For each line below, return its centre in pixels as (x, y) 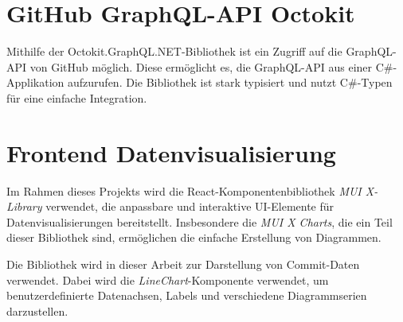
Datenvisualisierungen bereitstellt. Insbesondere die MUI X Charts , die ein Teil (200, 221)
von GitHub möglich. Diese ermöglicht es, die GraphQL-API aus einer (201, 66)
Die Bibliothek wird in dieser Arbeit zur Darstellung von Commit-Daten (183, 264)
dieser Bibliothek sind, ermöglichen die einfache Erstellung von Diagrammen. (194, 237)
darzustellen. (37, 310)
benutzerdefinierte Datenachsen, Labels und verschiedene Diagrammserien (187, 295)
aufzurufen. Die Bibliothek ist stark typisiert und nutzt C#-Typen (230, 82)
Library (24, 206)
